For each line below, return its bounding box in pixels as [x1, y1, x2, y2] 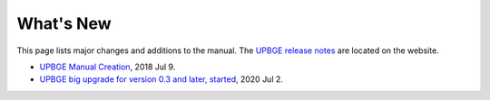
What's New [16, 14, 113, 33]
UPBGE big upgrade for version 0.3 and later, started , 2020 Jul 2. [39, 74, 283, 85]
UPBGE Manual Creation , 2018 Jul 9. [39, 61, 176, 72]
